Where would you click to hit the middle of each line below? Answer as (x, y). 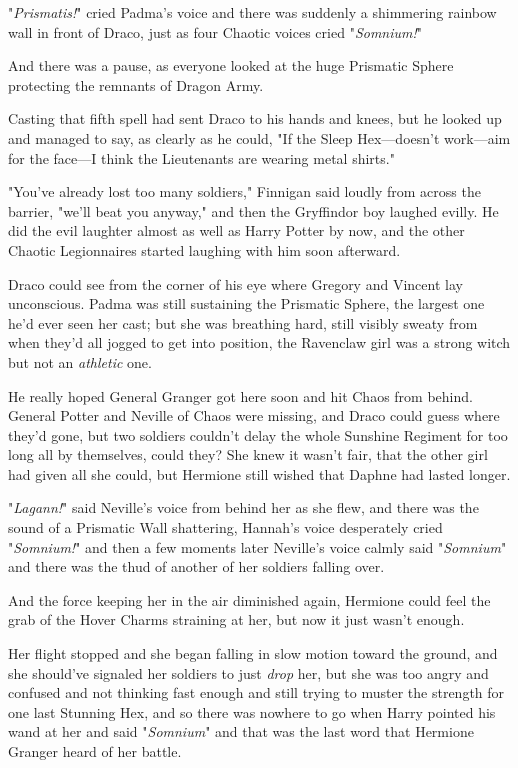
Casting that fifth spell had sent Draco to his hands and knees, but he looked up (255, 118)
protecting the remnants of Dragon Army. (136, 84)
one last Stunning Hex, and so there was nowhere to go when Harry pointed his (252, 711)
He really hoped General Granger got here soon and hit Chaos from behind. (240, 395)
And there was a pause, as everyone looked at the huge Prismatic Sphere (231, 65)
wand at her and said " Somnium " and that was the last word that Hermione (241, 731)
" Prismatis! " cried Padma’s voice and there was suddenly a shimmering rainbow (252, 12)
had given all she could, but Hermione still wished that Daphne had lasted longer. (259, 473)
